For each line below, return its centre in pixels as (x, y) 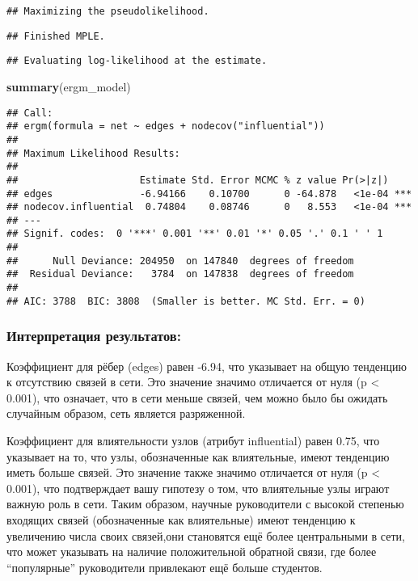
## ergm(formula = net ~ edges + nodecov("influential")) (166, 126)
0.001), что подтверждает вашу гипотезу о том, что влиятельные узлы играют (198, 488)
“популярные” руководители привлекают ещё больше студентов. (165, 567)
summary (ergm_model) (69, 86)
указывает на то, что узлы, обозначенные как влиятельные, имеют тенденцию (198, 456)
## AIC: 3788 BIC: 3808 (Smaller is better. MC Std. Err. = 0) (186, 301)
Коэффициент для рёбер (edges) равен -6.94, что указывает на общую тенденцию (207, 366)
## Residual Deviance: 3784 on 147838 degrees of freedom (180, 274)
